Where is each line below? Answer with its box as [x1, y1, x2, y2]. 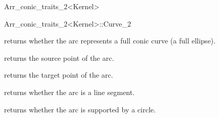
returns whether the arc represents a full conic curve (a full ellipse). [4, 35, 216, 46]
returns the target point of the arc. [4, 69, 113, 80]
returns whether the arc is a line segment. [4, 86, 135, 97]
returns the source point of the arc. [4, 52, 114, 63]
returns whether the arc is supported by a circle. [4, 104, 156, 114]
